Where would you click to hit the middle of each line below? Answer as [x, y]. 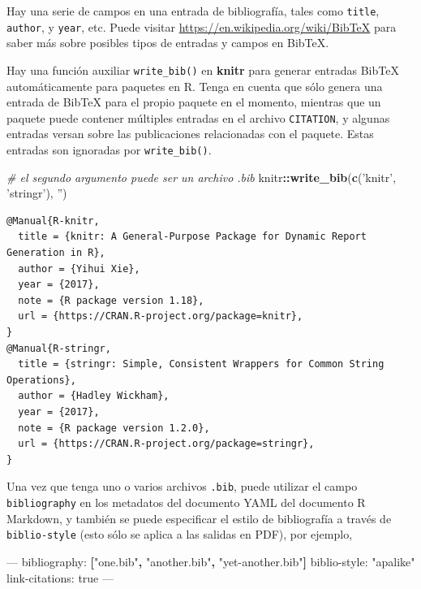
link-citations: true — [60, 577]
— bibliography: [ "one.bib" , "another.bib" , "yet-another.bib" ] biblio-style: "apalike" [211, 561]
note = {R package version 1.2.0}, [114, 428]
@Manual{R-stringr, [59, 348]
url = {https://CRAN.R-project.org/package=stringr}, [166, 444]
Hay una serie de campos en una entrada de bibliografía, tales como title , [193, 11]
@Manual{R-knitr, [53, 221]
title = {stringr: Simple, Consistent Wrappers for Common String [201, 364]
